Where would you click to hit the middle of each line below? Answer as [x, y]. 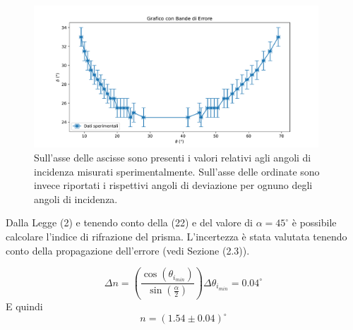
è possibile [314, 222]
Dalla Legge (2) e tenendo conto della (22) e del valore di [129, 222]
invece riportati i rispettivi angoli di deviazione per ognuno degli [173, 185]
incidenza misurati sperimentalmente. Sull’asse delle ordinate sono [177, 171]
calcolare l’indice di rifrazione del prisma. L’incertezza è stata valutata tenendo [176, 236]
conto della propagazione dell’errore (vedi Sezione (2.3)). [128, 250]
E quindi [24, 306]
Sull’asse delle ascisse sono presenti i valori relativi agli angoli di [173, 157]
